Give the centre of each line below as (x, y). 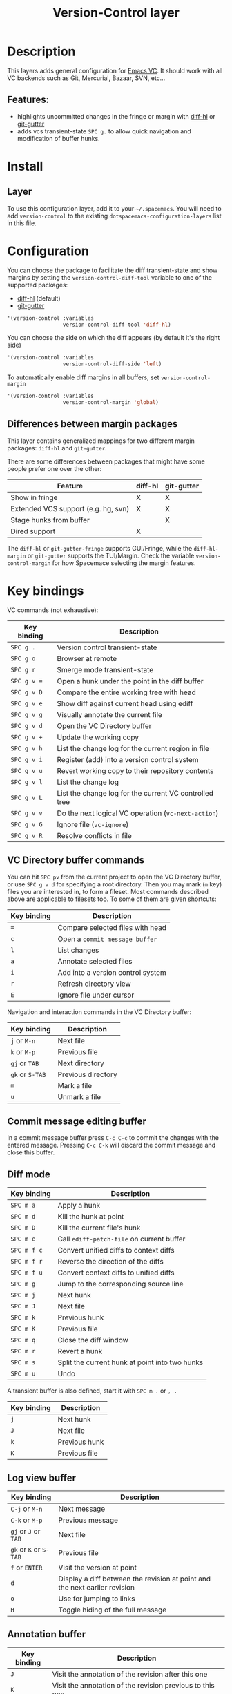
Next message (82, 1509)
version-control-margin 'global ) (110, 403)
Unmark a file (79, 1096)
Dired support (33, 531)
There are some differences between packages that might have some (106, 461)
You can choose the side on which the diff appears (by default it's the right (114, 338)
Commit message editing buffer (77, 1121)
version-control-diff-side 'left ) (112, 364)
